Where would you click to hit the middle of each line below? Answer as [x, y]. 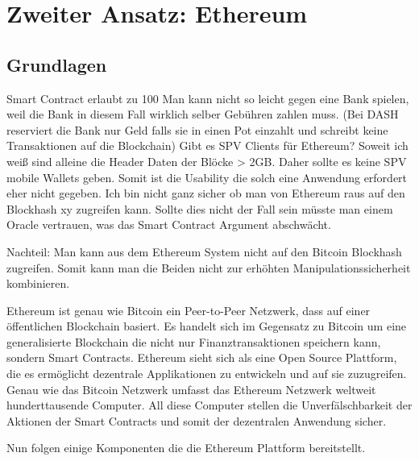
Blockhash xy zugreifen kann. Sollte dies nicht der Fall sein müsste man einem [200, 208]
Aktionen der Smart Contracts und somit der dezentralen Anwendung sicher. [197, 420]
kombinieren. [38, 283]
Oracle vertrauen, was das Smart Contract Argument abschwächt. [169, 224]
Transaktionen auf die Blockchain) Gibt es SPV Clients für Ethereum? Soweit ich [207, 145]
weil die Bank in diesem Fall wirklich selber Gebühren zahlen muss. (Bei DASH [203, 114]
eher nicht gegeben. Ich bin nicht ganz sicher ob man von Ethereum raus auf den [206, 193]
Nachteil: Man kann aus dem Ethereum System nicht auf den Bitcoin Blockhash [204, 251]
